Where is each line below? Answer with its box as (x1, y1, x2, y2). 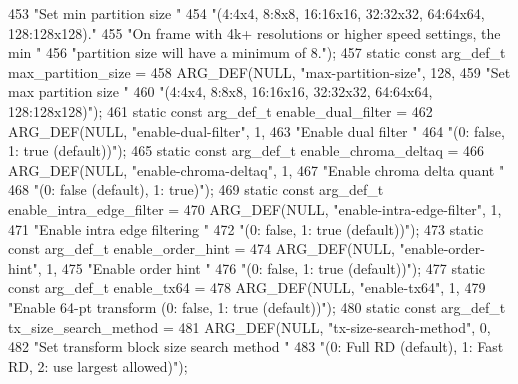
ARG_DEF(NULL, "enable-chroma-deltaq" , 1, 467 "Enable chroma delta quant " (8, 159, 505, 180)
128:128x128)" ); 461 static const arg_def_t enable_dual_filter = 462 (8, 100, 433, 121)
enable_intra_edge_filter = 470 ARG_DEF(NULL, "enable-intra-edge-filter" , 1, (8, 198, 502, 219)
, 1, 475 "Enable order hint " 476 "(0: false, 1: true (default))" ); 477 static (37, 257, 486, 278)
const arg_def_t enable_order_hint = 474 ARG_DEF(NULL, (8, 238, 395, 259)
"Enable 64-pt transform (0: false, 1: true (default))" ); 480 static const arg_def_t (8, 296, 506, 317)
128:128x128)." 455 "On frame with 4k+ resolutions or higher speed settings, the (8, 22, 501, 43)
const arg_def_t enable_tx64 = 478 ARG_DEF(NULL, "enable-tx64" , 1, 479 (8, 277, 486, 298)
